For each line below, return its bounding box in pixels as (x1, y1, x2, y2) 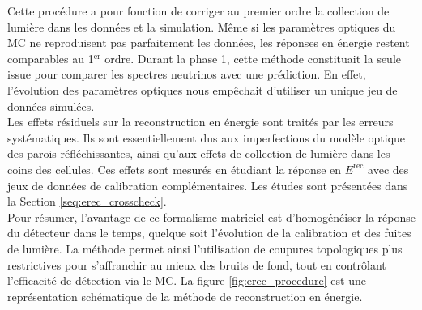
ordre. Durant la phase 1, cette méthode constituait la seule (104, 49, 402, 66)
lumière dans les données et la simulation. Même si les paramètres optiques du (7, 18, 396, 35)
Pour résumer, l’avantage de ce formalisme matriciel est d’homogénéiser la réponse (7, 208, 416, 225)
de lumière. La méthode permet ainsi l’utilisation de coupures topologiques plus (7, 240, 403, 257)
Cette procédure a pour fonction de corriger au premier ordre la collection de (7, 2, 390, 19)
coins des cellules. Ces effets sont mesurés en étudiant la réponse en (7, 160, 342, 177)
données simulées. (7, 97, 95, 114)
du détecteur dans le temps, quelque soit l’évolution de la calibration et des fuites (7, 224, 411, 241)
